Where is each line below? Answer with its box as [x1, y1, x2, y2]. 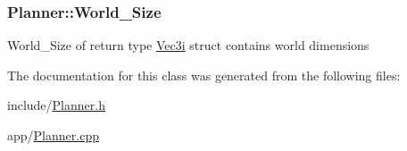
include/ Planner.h [7, 96, 105, 114]
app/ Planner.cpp [7, 126, 99, 144]
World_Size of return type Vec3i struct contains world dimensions [7, 36, 370, 55]
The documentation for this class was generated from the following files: [7, 65, 401, 84]
